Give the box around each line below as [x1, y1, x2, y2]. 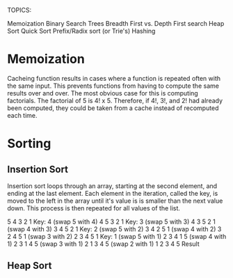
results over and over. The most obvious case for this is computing [7, 88, 198, 97]
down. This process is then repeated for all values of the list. [7, 203, 181, 212]
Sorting [7, 136, 51, 152]
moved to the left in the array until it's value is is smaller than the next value [7, 196, 223, 205]
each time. [7, 111, 38, 119]
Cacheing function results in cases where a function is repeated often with [7, 74, 221, 82]
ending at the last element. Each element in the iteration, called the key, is [7, 189, 218, 197]
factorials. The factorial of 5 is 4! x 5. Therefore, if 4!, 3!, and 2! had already [7, 96, 223, 105]
